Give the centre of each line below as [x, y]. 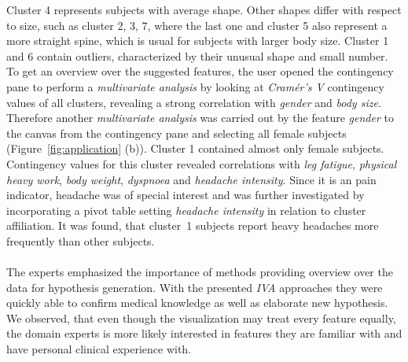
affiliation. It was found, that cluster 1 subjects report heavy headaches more [193, 225]
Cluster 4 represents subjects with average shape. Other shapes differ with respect [204, 9]
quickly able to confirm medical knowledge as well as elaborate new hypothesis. [197, 303]
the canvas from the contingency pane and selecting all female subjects [176, 133]
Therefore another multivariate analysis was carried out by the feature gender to [200, 118]
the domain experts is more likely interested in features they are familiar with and [204, 333]
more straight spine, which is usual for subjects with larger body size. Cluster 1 [198, 41]
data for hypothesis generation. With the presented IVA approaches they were [195, 287]
